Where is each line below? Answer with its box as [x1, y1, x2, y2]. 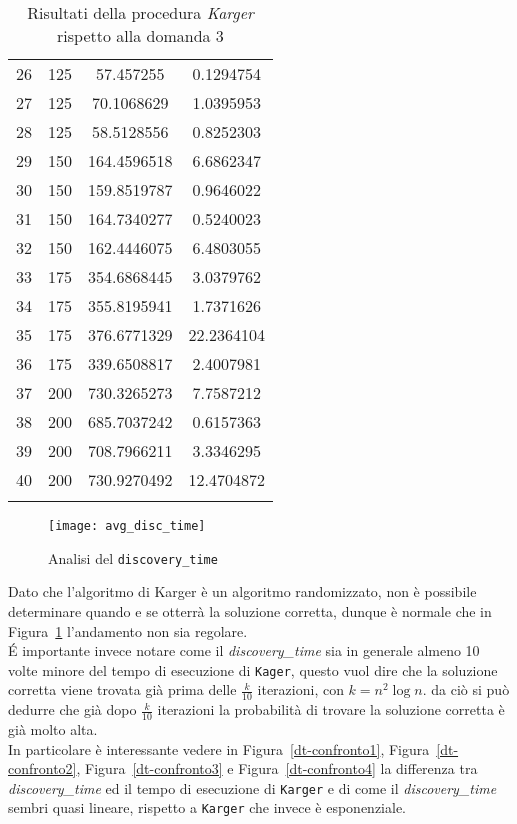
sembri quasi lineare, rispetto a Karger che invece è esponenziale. [8, 797, 406, 818]
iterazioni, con [257, 679, 344, 700]
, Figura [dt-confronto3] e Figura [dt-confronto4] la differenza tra [76, 758, 478, 779]
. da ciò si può [422, 679, 510, 700]
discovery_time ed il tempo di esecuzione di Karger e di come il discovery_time [8, 777, 497, 798]
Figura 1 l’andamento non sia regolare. [8, 620, 248, 641]
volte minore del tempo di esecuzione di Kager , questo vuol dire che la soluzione [8, 659, 498, 680]
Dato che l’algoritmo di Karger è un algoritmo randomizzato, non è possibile [8, 581, 477, 602]
